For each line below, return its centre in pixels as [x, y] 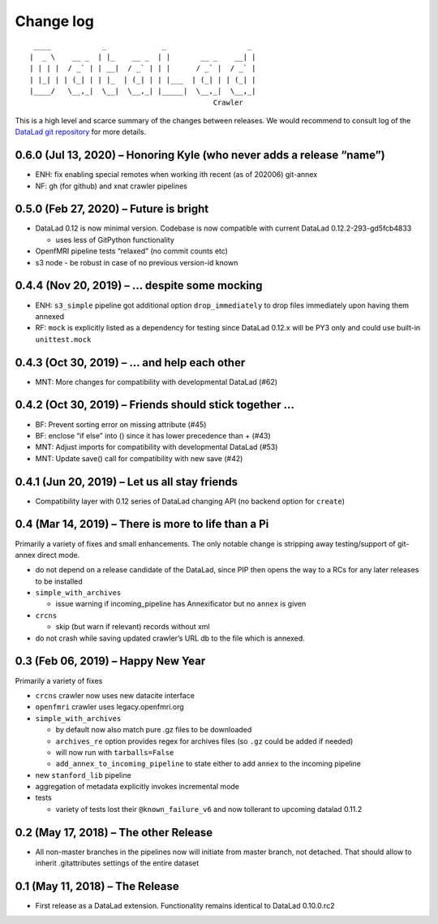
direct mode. [58, 555]
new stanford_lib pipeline [83, 775]
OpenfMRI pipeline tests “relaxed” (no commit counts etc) [132, 251]
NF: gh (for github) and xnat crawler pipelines [112, 186]
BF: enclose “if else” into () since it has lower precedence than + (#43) [153, 435]
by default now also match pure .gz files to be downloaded [154, 730]
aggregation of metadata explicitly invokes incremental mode [137, 787]
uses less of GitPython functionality [115, 240]
